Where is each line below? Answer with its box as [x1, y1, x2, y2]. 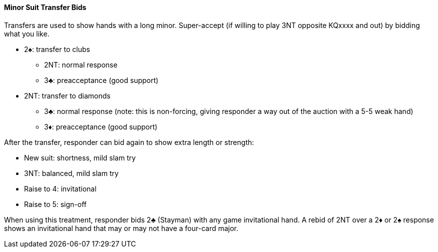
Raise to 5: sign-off [24, 199, 87, 208]
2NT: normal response [44, 60, 118, 69]
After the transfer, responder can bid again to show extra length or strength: [4, 137, 254, 146]
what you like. [4, 29, 50, 38]
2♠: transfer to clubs [24, 44, 90, 53]
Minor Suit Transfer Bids [4, 3, 87, 11]
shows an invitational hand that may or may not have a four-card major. [4, 223, 239, 232]
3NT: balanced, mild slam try [24, 168, 119, 177]
